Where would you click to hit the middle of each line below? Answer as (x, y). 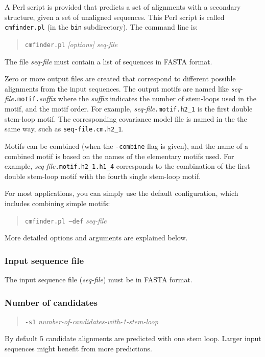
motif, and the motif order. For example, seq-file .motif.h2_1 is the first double (129, 108)
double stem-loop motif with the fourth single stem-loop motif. (103, 176)
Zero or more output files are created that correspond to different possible (120, 79)
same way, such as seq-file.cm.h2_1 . (64, 129)
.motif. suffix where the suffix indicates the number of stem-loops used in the (135, 98)
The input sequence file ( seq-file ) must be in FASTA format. (99, 279)
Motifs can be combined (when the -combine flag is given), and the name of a (127, 146)
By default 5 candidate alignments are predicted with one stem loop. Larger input (133, 338)
